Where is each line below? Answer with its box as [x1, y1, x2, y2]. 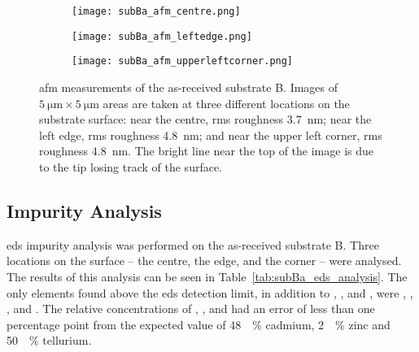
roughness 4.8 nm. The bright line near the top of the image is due [39, 142, 374, 159]
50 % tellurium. [7, 332, 92, 349]
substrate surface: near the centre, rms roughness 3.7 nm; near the [39, 111, 372, 128]
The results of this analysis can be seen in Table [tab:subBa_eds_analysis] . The [7, 267, 408, 285]
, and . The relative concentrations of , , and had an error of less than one [7, 300, 375, 317]
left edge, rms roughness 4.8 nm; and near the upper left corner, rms [39, 126, 382, 143]
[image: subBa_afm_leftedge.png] [72, 30, 252, 42]
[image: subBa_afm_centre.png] [72, 6, 241, 17]
